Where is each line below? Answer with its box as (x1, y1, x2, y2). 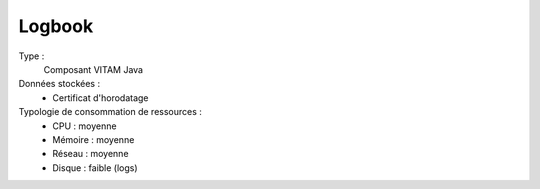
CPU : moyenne (52, 120, 117, 132)
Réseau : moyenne (52, 148, 129, 160)
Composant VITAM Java (43, 63, 144, 75)
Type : (18, 50, 45, 62)
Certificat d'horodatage (52, 91, 149, 104)
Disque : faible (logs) (52, 161, 139, 174)
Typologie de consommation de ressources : (18, 106, 202, 118)
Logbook (18, 15, 94, 37)
